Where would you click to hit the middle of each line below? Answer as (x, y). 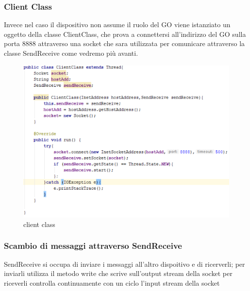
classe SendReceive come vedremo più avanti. (71, 53)
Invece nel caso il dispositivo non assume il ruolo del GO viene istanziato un (117, 24)
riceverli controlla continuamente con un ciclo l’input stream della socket (112, 283)
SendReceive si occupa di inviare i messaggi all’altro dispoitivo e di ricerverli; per (125, 264)
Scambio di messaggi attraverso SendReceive (93, 246)
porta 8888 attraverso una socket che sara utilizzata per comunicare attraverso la (125, 43)
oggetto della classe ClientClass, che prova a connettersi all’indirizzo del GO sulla (125, 34)
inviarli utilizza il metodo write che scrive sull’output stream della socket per (118, 273)
